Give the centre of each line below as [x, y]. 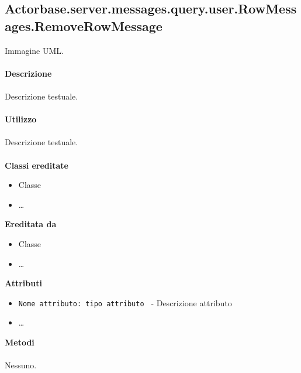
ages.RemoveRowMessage [84, 25]
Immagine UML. [34, 50]
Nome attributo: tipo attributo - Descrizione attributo [125, 302]
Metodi [20, 342]
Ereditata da [31, 224]
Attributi [23, 283]
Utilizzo [21, 119]
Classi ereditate [37, 165]
